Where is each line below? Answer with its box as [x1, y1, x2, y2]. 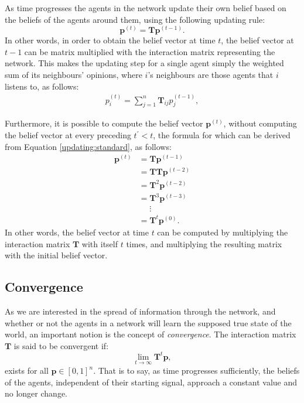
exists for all [5, 364, 49, 377]
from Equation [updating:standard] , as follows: [5, 140, 172, 152]
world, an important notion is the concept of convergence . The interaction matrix [5, 328, 296, 340]
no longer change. [5, 387, 67, 399]
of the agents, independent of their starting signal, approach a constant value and [5, 375, 298, 388]
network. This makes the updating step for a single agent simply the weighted [5, 57, 284, 69]
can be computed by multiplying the [157, 226, 288, 238]
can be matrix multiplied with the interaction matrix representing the [24, 45, 275, 57]
